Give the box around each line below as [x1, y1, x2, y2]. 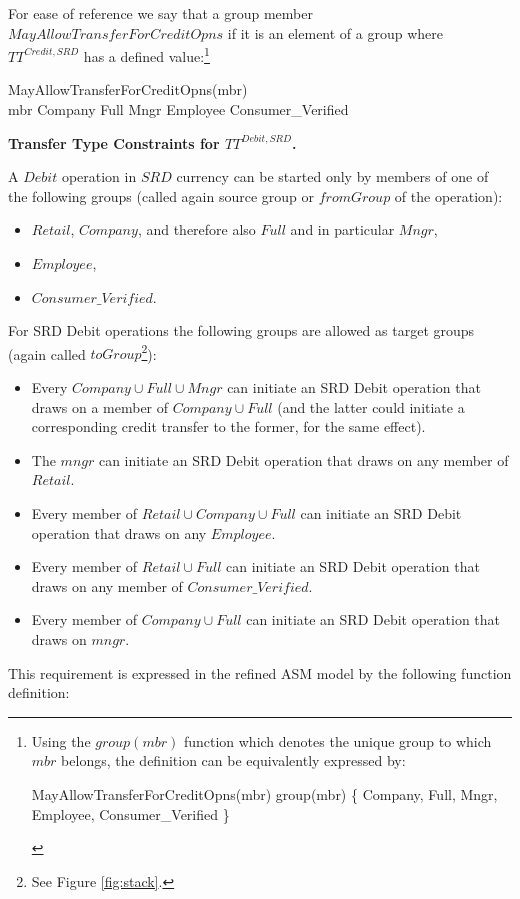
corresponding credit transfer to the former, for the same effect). [31, 416, 426, 437]
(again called [8, 343, 86, 364]
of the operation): [394, 185, 503, 206]
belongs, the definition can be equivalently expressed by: [61, 750, 406, 771]
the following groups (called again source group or [8, 185, 314, 206]
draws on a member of [31, 396, 169, 417]
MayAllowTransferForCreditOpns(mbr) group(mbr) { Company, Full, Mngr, [31, 783, 498, 804]
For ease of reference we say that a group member [8, 3, 313, 23]
